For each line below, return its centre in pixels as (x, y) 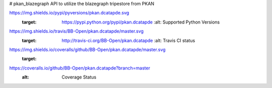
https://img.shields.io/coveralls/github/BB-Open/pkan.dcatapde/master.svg (87, 49)
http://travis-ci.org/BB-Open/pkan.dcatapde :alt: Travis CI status (128, 40)
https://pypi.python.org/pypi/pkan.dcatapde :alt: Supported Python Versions (141, 22)
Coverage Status (79, 77)
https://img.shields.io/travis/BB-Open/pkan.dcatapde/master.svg (76, 31)
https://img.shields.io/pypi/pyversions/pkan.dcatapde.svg (69, 13)
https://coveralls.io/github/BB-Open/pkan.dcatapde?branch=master (80, 68)
